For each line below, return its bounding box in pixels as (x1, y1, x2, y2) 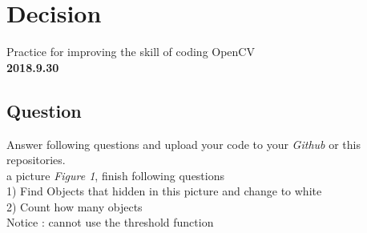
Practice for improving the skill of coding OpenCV (6, 43, 255, 60)
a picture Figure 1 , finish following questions (6, 167, 225, 183)
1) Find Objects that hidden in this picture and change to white (6, 183, 322, 199)
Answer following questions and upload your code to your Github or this (6, 135, 361, 152)
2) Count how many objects (6, 198, 143, 215)
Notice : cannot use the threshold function (6, 214, 214, 231)
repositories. (6, 151, 66, 168)
